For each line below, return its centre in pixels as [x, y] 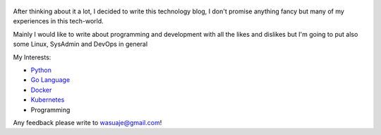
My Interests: [32, 57]
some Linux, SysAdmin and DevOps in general [80, 44]
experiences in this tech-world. [58, 21]
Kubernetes [48, 100]
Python [41, 70]
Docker [41, 90]
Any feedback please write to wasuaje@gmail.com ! [87, 122]
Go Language [50, 80]
